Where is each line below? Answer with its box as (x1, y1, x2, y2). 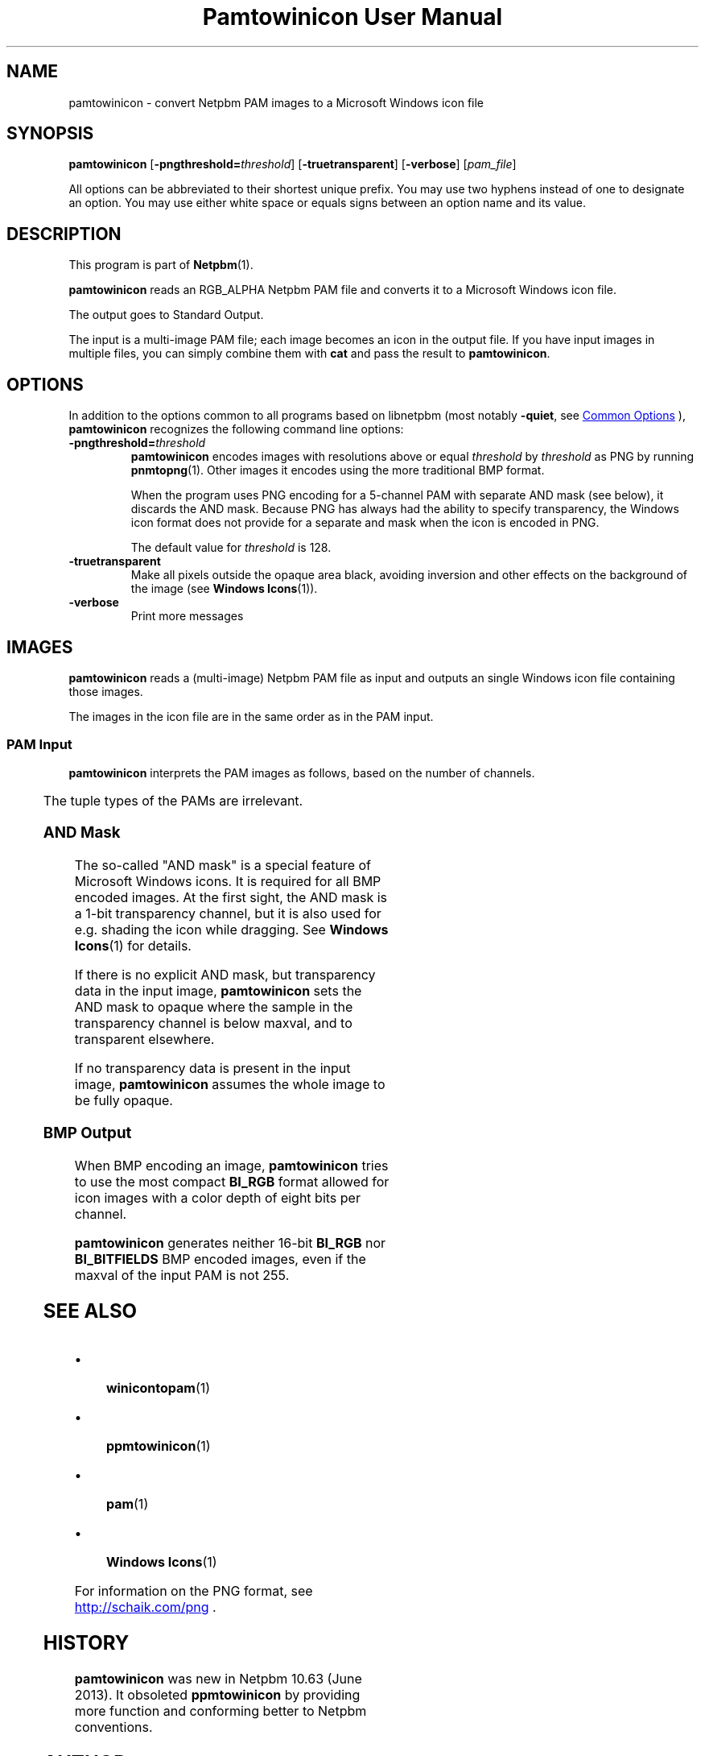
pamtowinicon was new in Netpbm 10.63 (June (74, 1671, 362, 1688)
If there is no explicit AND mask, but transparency (74, 967, 376, 984)
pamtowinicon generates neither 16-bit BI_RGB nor (74, 1234, 386, 1251)
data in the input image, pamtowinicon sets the (74, 983, 362, 1000)
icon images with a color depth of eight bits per (74, 1189, 361, 1206)
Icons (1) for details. (74, 938, 192, 955)
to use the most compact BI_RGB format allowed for (74, 1173, 390, 1190)
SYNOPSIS (6, 123, 94, 144)
